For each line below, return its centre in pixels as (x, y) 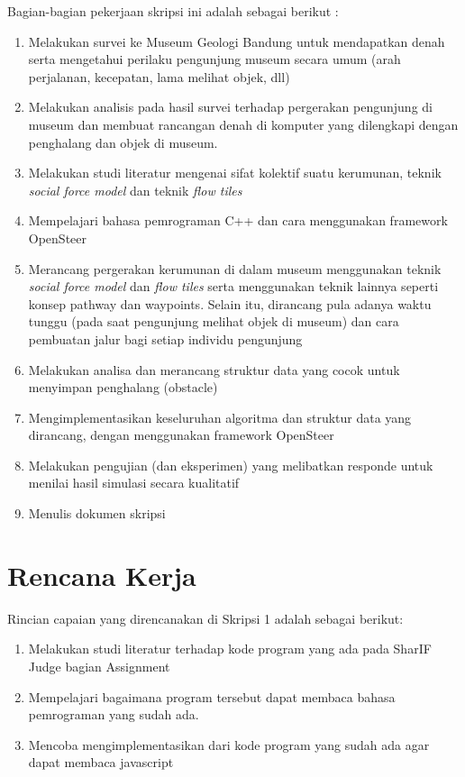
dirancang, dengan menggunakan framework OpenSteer (181, 435)
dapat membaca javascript (101, 762)
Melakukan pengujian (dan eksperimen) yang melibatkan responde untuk (231, 465)
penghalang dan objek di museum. (123, 142)
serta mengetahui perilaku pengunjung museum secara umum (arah (214, 59)
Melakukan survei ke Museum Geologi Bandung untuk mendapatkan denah (237, 41)
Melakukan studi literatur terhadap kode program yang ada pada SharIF (230, 649)
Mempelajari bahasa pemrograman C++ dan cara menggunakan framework (238, 220)
